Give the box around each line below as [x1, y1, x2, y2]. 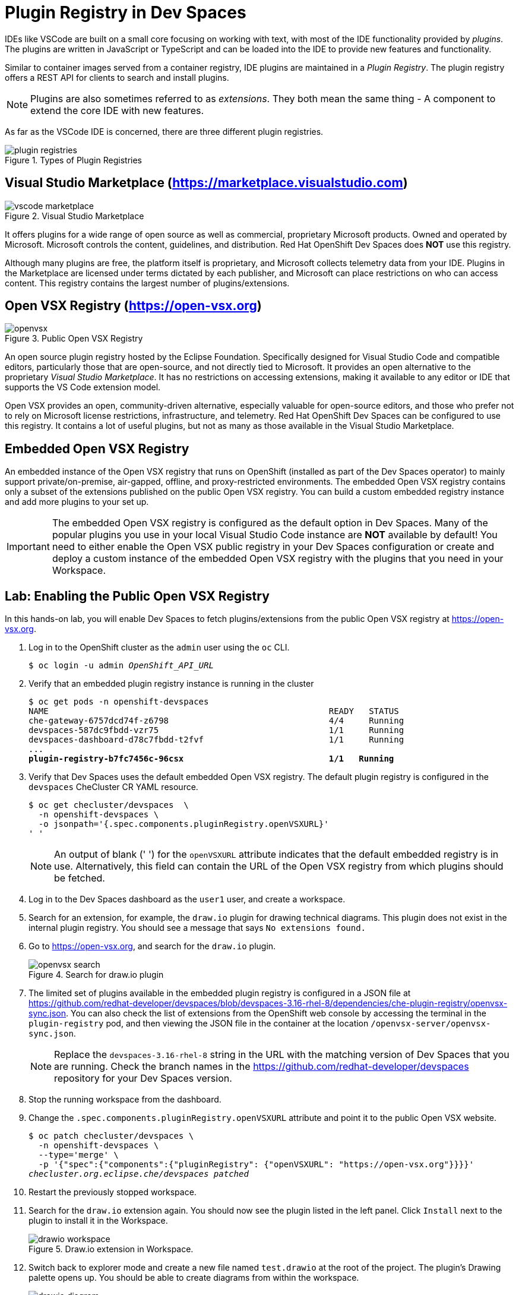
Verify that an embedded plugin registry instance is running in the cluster [29, 678, 314, 689]
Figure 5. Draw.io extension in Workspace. [29, 1244, 194, 1255]
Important [7, 541, 50, 553]
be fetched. [54, 872, 105, 885]
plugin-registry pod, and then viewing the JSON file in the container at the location [29, 1018, 369, 1029]
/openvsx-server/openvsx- [371, 1019, 491, 1029]
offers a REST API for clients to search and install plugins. [5, 72, 229, 83]
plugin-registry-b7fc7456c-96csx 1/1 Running [29, 754, 394, 764]
